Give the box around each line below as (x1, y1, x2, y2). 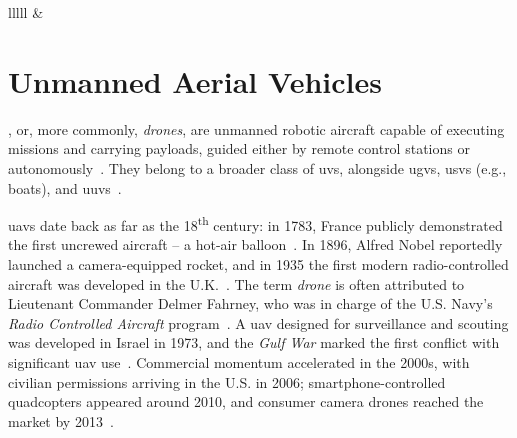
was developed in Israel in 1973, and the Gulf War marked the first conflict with (8, 332, 500, 353)
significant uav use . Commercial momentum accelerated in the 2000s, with (8, 351, 470, 372)
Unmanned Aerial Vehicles (8, 60, 382, 101)
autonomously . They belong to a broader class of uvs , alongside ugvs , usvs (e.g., (8, 157, 507, 178)
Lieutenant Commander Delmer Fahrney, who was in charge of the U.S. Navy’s (8, 293, 493, 314)
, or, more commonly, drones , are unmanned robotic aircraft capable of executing (8, 118, 505, 139)
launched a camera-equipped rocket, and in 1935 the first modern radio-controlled (8, 253, 509, 274)
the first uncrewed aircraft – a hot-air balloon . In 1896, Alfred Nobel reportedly (8, 234, 503, 255)
